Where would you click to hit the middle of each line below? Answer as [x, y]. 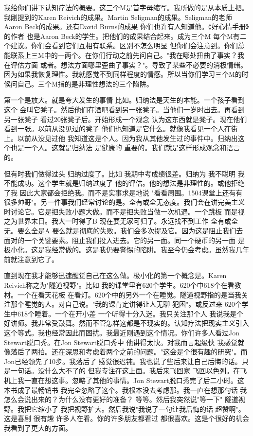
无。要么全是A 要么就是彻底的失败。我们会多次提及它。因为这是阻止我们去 [124, 231]
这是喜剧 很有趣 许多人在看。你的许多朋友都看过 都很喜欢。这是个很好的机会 [126, 418]
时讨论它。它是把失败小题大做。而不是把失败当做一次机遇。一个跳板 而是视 [124, 211]
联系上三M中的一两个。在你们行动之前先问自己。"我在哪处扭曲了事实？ [124, 55]
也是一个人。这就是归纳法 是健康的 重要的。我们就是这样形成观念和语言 [125, 148]
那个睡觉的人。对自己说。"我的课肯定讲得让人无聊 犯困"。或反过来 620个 [126, 304]
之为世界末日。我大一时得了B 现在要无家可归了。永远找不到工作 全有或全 [121, 221]
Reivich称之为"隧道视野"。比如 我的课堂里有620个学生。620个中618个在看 [119, 285]
